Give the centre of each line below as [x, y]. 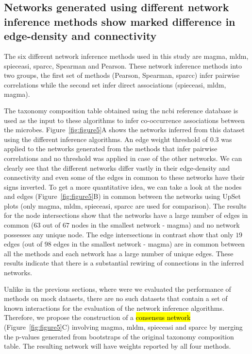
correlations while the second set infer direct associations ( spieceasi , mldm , [115, 84]
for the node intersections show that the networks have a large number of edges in [126, 215]
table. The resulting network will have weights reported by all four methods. [118, 346]
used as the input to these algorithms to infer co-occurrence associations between [125, 120]
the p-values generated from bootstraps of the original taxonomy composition [119, 336]
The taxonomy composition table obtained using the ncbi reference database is [121, 110]
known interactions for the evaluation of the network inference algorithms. [114, 308]
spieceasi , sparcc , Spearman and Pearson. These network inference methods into [123, 65]
